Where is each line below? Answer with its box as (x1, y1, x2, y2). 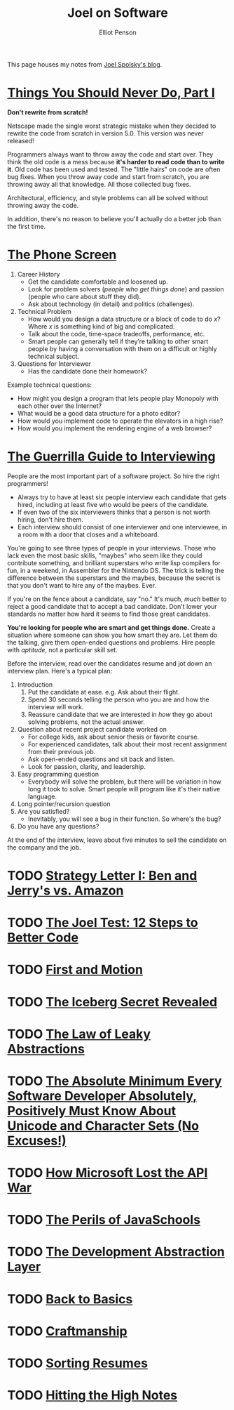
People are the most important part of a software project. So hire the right (7, 472, 220, 480)
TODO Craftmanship (7, 1323, 128, 1339)
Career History (17, 270, 60, 278)
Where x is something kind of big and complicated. (27, 322, 175, 331)
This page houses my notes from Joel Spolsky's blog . (7, 60, 163, 68)
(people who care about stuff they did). (27, 292, 142, 301)
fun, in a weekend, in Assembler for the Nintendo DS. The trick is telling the (7, 566, 224, 574)
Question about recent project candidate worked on (17, 725, 167, 733)
